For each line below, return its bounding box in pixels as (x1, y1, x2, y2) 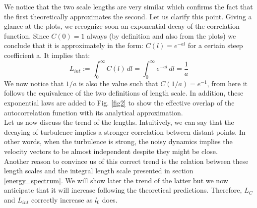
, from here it (207, 78, 248, 88)
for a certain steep (188, 40, 243, 51)
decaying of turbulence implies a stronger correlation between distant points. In (4, 126, 246, 137)
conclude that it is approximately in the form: (4, 40, 143, 51)
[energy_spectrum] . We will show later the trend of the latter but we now (4, 175, 228, 185)
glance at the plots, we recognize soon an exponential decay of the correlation (4, 21, 240, 31)
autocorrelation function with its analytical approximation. (4, 107, 183, 117)
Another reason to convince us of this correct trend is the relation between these (4, 156, 249, 166)
